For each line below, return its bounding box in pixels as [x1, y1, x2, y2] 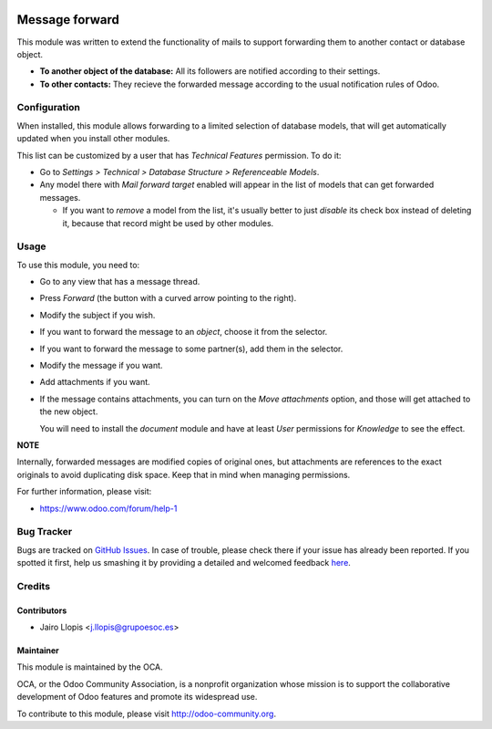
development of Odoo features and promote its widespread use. [16, 692, 258, 703]
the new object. [39, 406, 98, 417]
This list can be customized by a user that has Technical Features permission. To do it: [16, 150, 342, 161]
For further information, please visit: [16, 486, 152, 497]
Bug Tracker [16, 526, 73, 538]
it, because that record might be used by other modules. [62, 217, 274, 228]
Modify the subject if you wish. [39, 309, 156, 320]
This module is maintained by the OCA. [16, 661, 163, 672]
